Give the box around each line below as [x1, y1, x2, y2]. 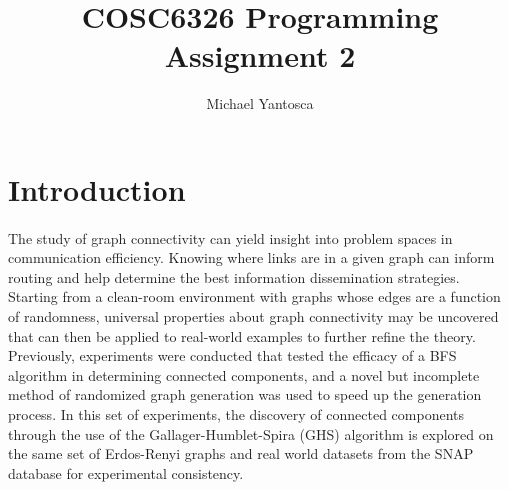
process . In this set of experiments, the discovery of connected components [8, 404, 465, 425]
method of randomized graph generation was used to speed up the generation [8, 384, 482, 405]
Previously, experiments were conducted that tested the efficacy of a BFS [8, 345, 457, 366]
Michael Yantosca [206, 93, 314, 114]
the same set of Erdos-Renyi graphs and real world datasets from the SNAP [8, 443, 474, 464]
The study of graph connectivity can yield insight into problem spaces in [8, 227, 453, 248]
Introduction [8, 168, 186, 209]
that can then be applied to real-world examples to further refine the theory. [8, 325, 476, 346]
